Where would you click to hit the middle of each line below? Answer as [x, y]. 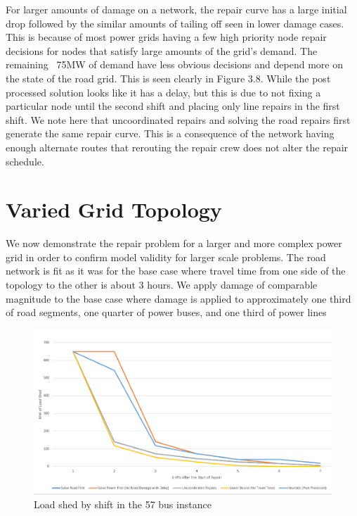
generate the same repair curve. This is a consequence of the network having [170, 133]
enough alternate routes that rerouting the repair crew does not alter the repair [177, 147]
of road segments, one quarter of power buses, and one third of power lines [166, 312]
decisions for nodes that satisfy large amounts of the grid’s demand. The [162, 50]
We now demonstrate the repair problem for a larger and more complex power [174, 243]
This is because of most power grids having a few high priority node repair [166, 37]
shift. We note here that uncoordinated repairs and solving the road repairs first [178, 119]
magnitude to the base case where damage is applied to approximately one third [178, 298]
